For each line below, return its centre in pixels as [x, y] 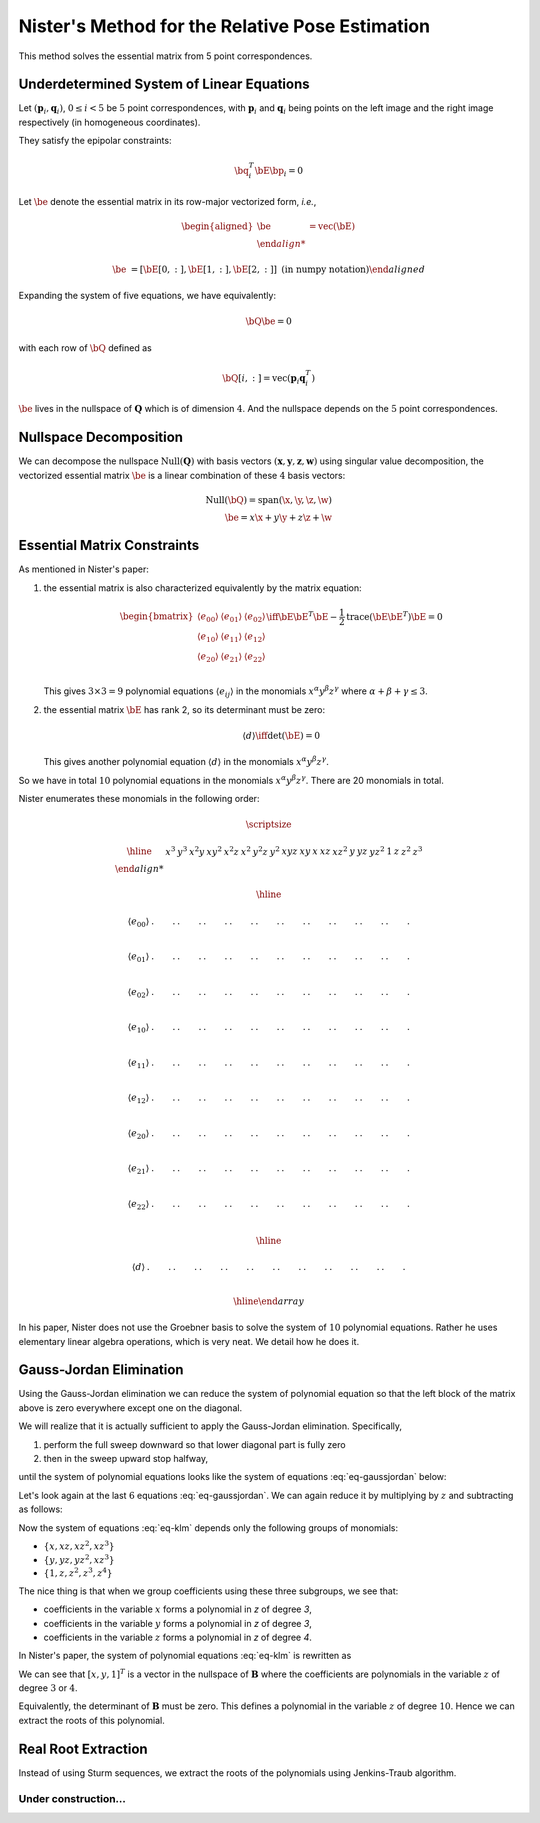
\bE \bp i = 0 [279, 172]
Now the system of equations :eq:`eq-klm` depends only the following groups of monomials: [208, 1527]
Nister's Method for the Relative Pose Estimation [224, 26]
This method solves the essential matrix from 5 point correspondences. [165, 56]
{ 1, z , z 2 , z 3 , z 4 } [78, 1572]
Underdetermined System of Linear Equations [164, 84]
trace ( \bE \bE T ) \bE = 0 [395, 615]
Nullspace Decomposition [101, 437]
